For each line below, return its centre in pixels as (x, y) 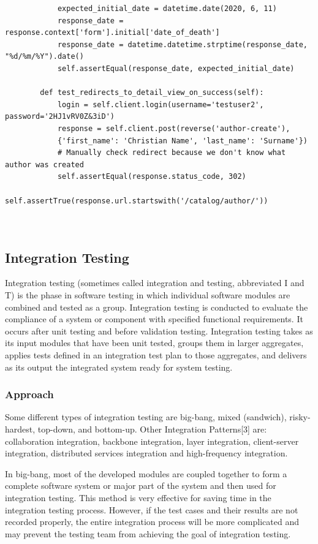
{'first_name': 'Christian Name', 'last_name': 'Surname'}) (182, 141)
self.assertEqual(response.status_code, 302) (152, 177)
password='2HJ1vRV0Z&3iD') (60, 117)
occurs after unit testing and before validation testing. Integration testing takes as (159, 331)
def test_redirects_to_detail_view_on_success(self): (152, 93)
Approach (29, 394)
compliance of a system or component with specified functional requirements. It (154, 319)
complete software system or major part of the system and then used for (141, 485)
